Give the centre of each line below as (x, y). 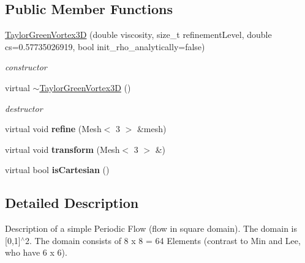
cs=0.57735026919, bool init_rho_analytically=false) (105, 46)
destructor (24, 108)
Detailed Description (72, 203)
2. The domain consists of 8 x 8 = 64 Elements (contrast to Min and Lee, (163, 240)
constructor (26, 67)
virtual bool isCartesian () (57, 170)
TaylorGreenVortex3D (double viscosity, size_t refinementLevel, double (138, 35)
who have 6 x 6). (36, 252)
